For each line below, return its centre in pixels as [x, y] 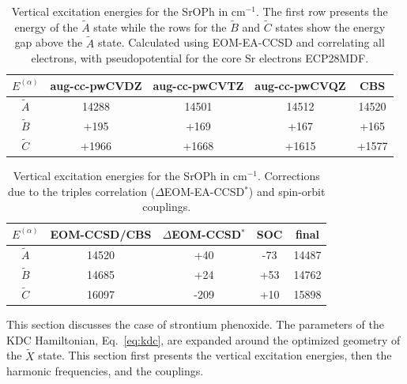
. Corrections [289, 176]
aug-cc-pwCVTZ [198, 85]
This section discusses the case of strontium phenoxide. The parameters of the [195, 324]
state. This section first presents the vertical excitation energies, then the [215, 355]
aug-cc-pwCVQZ [300, 85]
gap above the [49, 42]
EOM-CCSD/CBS [101, 233]
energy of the [46, 26]
